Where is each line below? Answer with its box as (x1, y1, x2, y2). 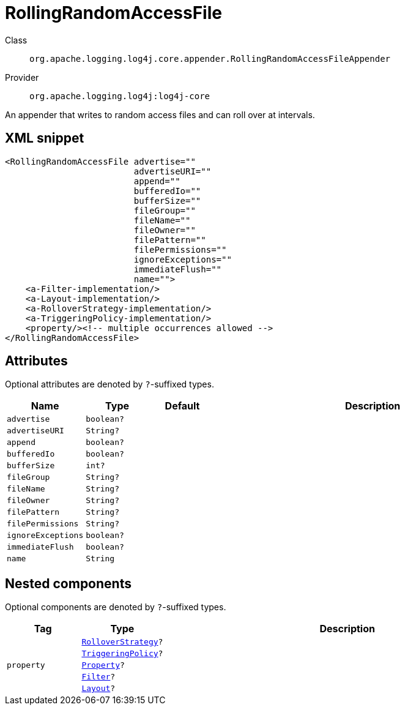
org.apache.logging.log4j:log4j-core (29, 91, 210, 101)
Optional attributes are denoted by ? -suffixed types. (5, 379, 214, 390)
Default (165, 400, 200, 413)
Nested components (5, 575, 132, 591)
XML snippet (5, 130, 84, 146)
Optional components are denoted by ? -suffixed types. (5, 602, 226, 613)
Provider (5, 72, 39, 83)
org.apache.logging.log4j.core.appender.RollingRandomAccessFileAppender (29, 53, 391, 64)
